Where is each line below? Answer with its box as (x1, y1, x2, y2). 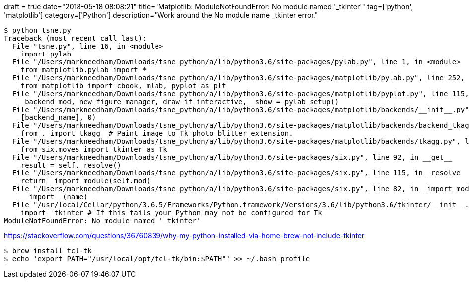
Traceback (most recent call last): (4, 34, 147, 42)
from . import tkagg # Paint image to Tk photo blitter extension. (20, 129, 293, 137)
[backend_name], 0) (20, 113, 96, 121)
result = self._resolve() (20, 161, 122, 169)
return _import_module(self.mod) (20, 177, 151, 185)
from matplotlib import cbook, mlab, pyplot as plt (20, 82, 226, 90)
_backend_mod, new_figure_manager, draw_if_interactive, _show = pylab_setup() (20, 98, 339, 106)
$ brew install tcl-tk (4, 247, 92, 255)
